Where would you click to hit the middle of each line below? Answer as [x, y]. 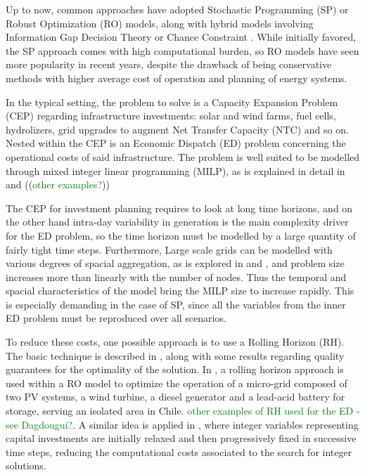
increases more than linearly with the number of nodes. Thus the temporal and [176, 276]
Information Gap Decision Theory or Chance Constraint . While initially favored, [181, 37]
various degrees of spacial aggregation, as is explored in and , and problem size [175, 263]
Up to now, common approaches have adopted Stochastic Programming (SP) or [177, 9]
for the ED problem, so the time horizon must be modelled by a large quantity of [181, 235]
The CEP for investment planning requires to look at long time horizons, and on [179, 208]
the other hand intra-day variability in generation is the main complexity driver [177, 222]
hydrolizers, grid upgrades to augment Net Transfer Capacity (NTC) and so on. [177, 129]
